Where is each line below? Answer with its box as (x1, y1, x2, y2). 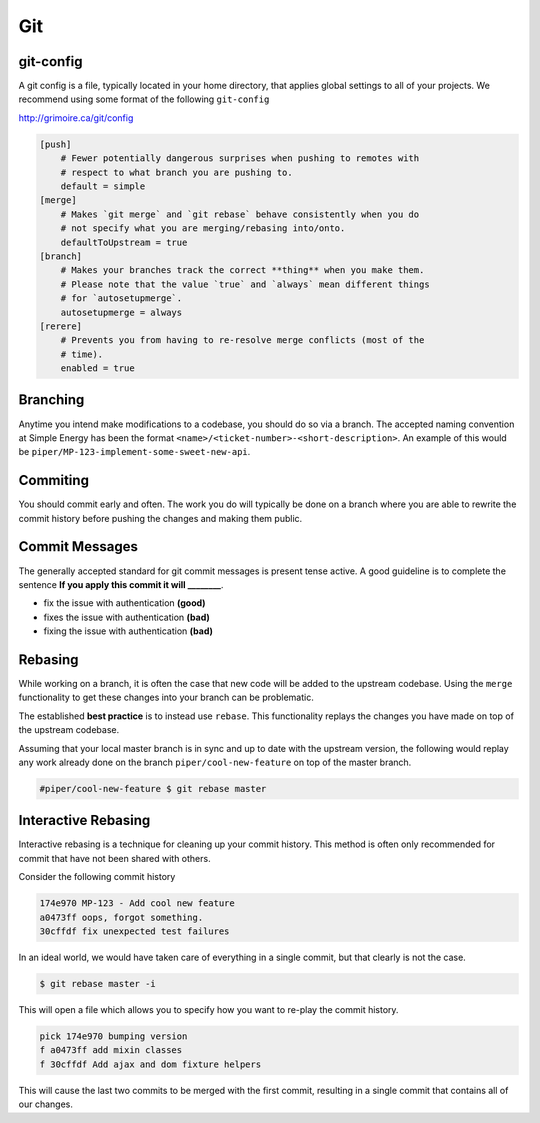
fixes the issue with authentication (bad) (43, 611, 210, 623)
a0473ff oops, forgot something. (39, 911, 204, 923)
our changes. (18, 1098, 74, 1110)
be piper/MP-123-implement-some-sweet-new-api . (18, 446, 251, 458)
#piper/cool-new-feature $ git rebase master (39, 783, 267, 794)
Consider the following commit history (18, 871, 176, 883)
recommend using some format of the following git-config (18, 93, 270, 105)
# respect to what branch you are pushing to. (60, 166, 294, 178)
